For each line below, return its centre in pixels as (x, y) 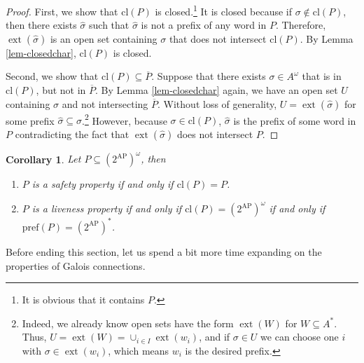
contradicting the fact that (72, 133)
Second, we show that (52, 76)
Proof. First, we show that (62, 11)
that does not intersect (218, 38)
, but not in (61, 90)
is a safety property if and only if (103, 184)
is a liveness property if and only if (107, 208)
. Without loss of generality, (217, 103)
